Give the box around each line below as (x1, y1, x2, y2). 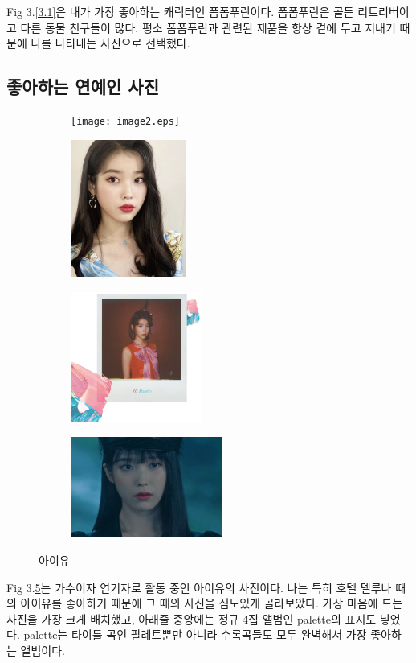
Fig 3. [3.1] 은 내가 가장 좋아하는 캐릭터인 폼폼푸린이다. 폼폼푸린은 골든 (6, 3, 354, 19)
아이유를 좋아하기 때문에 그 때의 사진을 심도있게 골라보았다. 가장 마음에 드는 (20, 595, 403, 612)
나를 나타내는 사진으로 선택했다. (31, 35, 190, 51)
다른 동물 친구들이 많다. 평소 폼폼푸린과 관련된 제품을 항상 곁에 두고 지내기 (20, 19, 396, 35)
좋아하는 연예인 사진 (6, 74, 159, 99)
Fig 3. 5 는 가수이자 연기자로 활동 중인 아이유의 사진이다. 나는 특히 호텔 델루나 (6, 579, 392, 595)
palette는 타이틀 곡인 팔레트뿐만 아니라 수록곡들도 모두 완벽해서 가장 (23, 626, 367, 643)
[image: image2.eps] (71, 115, 181, 127)
